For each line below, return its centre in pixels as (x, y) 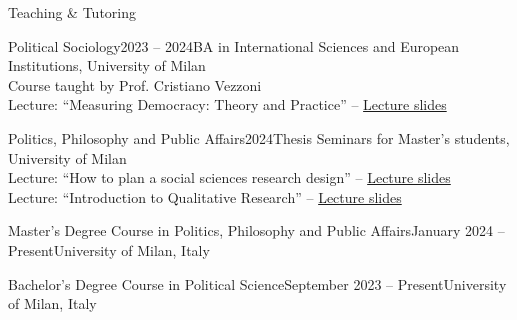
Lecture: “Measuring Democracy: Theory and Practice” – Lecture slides (227, 104)
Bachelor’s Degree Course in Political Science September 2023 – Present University (257, 283)
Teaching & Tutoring (72, 12)
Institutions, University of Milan (107, 65)
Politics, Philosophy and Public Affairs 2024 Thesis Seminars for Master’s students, (259, 137)
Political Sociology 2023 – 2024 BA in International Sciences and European (234, 45)
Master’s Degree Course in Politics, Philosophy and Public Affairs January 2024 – (256, 230)
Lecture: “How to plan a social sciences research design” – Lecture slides (229, 177)
